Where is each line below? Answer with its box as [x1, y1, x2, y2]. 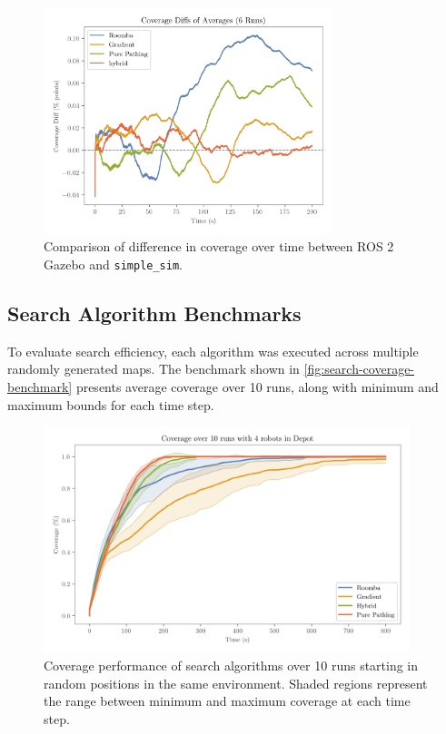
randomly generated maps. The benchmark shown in [7, 359, 300, 378]
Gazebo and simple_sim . [44, 254, 183, 273]
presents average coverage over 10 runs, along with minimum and [75, 377, 439, 396]
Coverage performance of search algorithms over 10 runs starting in [44, 656, 419, 675]
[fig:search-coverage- [303, 359, 415, 378]
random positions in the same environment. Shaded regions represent [44, 673, 428, 692]
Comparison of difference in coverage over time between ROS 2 [44, 237, 394, 256]
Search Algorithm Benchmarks [7, 298, 302, 327]
